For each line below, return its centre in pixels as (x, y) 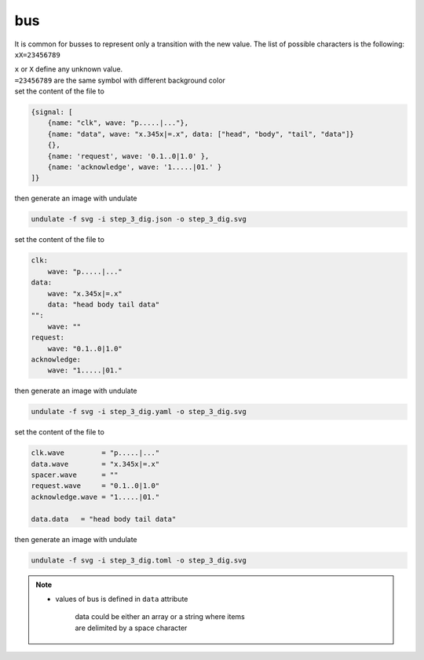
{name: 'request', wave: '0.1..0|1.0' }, (128, 156)
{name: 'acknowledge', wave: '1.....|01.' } (135, 167)
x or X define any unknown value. (69, 69)
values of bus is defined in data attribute (122, 599)
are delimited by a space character (131, 628)
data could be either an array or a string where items (160, 617)
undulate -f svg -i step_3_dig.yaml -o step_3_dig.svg (139, 412)
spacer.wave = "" (75, 475)
